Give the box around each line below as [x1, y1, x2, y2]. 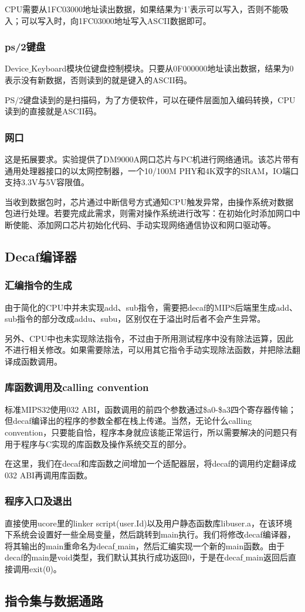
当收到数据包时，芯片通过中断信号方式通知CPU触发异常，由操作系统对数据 [5, 195, 294, 208]
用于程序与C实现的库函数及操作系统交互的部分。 [5, 437, 192, 450]
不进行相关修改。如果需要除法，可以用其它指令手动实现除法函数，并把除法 [5, 344, 292, 356]
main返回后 [245, 551, 289, 563]
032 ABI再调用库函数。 [5, 468, 93, 481]
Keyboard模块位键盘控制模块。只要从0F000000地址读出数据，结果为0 [31, 62, 294, 74]
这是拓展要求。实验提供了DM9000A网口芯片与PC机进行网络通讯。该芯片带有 [5, 153, 299, 165]
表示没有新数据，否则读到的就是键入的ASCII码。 [5, 74, 192, 86]
